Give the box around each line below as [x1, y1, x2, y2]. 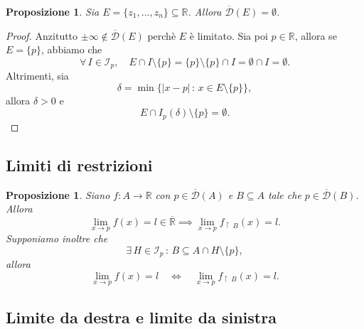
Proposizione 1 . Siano [6, 187, 110, 202]
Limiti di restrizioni [6, 153, 153, 176]
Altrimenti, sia [6, 68, 69, 83]
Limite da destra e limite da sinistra [6, 306, 277, 328]
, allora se [294, 28, 337, 43]
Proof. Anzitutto [6, 28, 78, 43]
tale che [267, 187, 301, 202]
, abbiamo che [41, 42, 102, 57]
